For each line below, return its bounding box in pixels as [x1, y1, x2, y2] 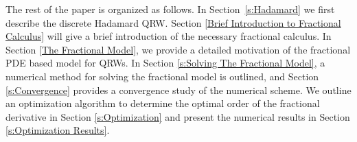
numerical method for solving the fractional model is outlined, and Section [5, 69, 319, 83]
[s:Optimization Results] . [5, 123, 110, 137]
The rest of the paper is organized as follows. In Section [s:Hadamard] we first [5, 2, 335, 16]
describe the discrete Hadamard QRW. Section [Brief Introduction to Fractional [5, 15, 341, 29]
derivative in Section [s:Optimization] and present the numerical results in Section [5, 109, 350, 123]
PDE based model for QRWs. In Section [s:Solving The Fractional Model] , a [5, 56, 325, 70]
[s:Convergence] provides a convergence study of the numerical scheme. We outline [5, 82, 352, 97]
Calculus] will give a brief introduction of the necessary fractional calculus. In [5, 29, 332, 43]
